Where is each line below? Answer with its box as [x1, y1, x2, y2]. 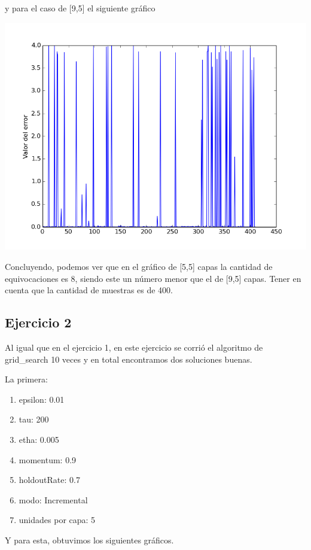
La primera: [5, 373, 48, 385]
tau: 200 [19, 413, 49, 426]
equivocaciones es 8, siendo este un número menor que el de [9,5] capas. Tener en [5, 272, 301, 284]
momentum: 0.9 [19, 453, 77, 466]
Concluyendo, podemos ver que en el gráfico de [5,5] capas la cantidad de [5, 260, 273, 273]
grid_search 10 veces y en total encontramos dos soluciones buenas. [5, 353, 252, 365]
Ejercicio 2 [5, 313, 72, 332]
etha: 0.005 [19, 433, 59, 445]
